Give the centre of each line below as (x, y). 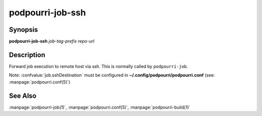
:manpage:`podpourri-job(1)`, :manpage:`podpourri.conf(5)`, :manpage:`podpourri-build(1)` (100, 107)
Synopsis (24, 30)
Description (27, 55)
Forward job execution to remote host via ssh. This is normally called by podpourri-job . (98, 66)
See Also (23, 96)
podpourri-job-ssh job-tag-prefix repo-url (52, 41)
